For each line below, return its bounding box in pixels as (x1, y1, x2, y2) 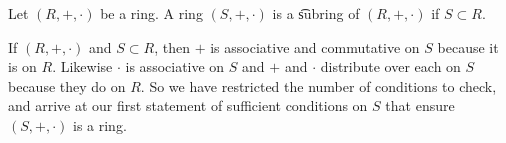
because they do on (8, 75, 126, 96)
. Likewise (52, 56, 113, 77)
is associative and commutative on (210, 36, 420, 57)
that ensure (385, 95, 455, 116)
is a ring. (73, 114, 127, 135)
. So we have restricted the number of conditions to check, (140, 75, 497, 96)
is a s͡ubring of (272, 3, 360, 23)
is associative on (125, 56, 225, 77)
